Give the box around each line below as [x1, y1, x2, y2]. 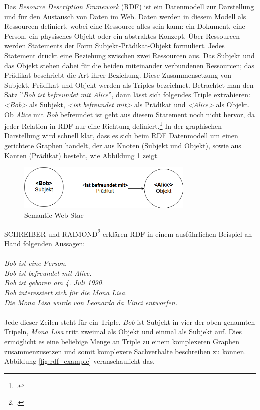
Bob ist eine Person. [4, 258, 67, 268]
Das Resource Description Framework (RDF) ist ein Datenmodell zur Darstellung [4, 1, 254, 11]
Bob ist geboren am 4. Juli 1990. [4, 277, 104, 288]
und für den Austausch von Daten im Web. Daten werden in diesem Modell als [4, 11, 246, 21]
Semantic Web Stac [24, 210, 84, 220]
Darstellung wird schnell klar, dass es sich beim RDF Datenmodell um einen [4, 130, 238, 141]
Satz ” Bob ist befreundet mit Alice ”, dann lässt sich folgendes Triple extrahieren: [4, 89, 250, 100]
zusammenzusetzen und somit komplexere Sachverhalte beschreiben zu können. [4, 346, 246, 356]
